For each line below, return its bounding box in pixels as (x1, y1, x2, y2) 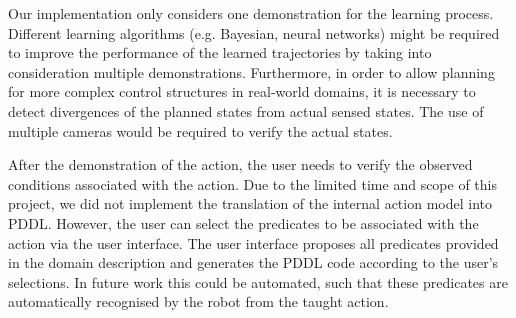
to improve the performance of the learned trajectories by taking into (8, 42, 432, 63)
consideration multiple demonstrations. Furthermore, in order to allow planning (8, 61, 495, 82)
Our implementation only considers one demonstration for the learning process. (8, 3, 494, 23)
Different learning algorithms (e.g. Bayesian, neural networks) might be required (8, 22, 500, 43)
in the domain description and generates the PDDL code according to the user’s (8, 252, 499, 273)
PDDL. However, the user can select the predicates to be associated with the (8, 212, 479, 233)
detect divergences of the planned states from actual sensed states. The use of (8, 100, 484, 121)
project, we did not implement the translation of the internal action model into (8, 193, 492, 214)
